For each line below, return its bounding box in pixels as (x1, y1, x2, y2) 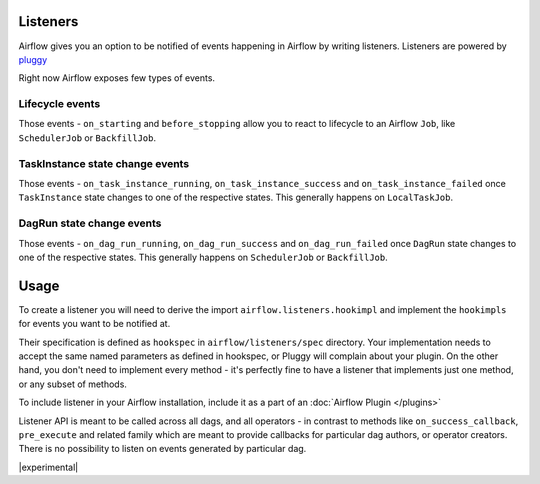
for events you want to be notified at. (18, 318, 171, 330)
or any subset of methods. (18, 378, 127, 390)
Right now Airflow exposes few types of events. (18, 72, 215, 84)
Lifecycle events (18, 97, 101, 111)
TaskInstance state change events (18, 156, 190, 170)
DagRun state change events (18, 216, 162, 230)
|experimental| (18, 461, 79, 473)
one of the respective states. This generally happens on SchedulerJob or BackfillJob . (18, 251, 389, 263)
